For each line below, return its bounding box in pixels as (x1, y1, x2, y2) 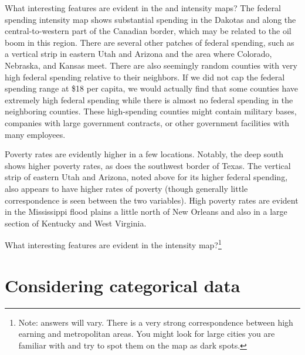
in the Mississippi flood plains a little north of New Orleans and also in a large (5, 205, 287, 218)
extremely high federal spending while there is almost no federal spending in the (5, 93, 293, 106)
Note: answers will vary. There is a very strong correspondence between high (18, 316, 293, 328)
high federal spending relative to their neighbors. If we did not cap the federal (5, 70, 285, 83)
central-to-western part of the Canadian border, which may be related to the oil (5, 25, 292, 37)
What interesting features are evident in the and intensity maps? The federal (5, 2, 282, 13)
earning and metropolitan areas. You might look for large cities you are (18, 327, 275, 340)
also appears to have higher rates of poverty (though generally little (5, 182, 248, 194)
